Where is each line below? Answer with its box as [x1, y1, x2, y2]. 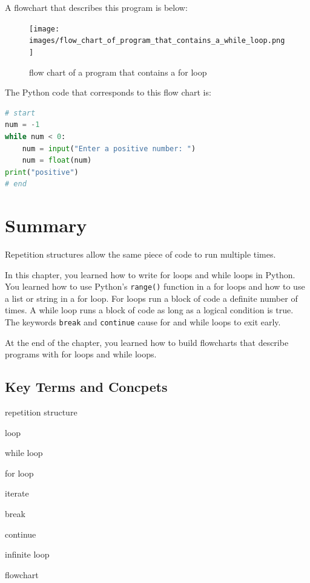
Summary [5, 213, 87, 238]
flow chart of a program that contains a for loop [29, 65, 207, 78]
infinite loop [5, 548, 50, 561]
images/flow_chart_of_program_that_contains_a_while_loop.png [29, 36, 285, 45]
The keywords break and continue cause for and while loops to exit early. [5, 316, 281, 328]
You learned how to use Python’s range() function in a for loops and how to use [5, 280, 305, 293]
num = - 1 [5, 120, 40, 129]
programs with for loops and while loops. [5, 348, 157, 360]
